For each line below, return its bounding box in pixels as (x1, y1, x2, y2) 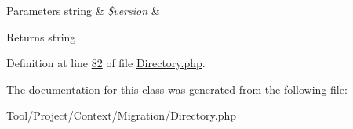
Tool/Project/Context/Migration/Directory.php (6, 107, 237, 124)
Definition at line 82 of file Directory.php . (6, 55, 206, 71)
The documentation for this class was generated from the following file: (6, 81, 348, 97)
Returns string (6, 28, 76, 45)
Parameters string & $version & (6, 2, 160, 18)
